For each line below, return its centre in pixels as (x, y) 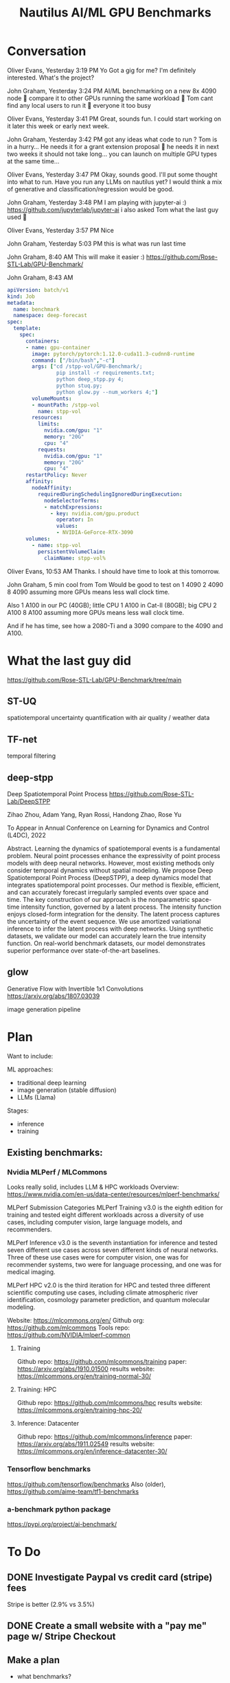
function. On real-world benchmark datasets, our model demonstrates (106, 943)
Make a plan (34, 1660)
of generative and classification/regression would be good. (90, 189)
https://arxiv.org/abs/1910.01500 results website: (86, 1369)
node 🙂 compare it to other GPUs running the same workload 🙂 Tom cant (110, 98)
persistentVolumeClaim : (72, 552)
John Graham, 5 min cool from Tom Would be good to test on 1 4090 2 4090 (115, 584)
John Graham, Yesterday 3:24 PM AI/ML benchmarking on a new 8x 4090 (112, 91)
